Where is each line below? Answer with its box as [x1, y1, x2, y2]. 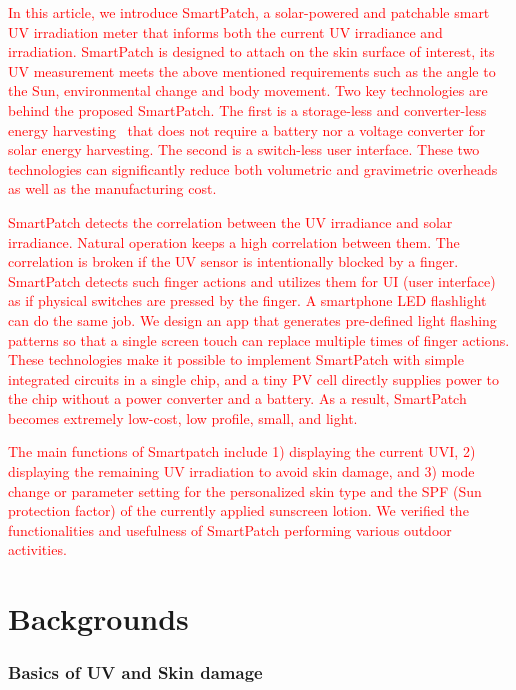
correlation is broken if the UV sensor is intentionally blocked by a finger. [8, 251, 459, 272]
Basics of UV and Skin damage [8, 660, 263, 685]
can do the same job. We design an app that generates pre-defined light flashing [8, 309, 497, 330]
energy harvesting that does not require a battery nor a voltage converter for [8, 119, 486, 140]
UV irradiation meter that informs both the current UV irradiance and [8, 21, 443, 42]
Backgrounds [8, 598, 189, 639]
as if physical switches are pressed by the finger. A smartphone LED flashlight [8, 290, 487, 311]
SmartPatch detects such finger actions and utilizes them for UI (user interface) [8, 270, 496, 291]
